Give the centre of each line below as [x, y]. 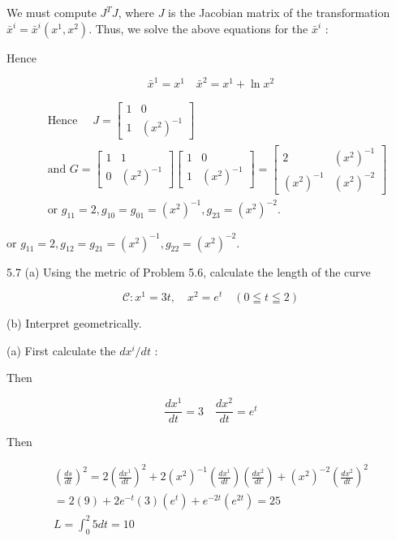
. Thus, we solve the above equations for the [198, 28]
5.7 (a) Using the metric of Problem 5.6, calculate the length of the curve [189, 271]
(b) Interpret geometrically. [74, 323]
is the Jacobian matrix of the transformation [279, 12]
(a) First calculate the [61, 350]
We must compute [52, 12]
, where [136, 12]
